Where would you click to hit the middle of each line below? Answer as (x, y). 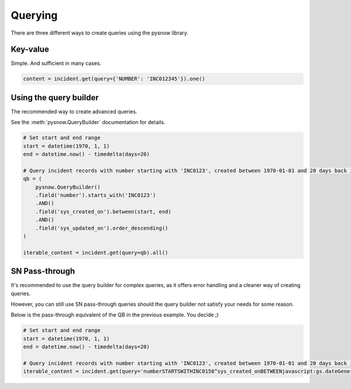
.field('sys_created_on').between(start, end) (104, 211)
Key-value (30, 50)
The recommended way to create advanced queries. (74, 111)
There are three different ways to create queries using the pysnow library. (99, 33)
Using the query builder (55, 98)
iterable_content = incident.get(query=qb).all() (96, 252)
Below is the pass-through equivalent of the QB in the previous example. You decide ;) (115, 315)
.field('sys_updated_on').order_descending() (102, 228)
